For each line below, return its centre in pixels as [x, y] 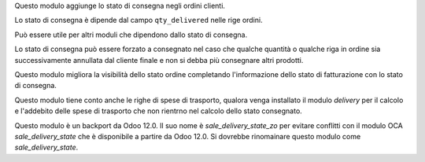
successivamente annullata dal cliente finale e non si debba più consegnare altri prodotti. [159, 60]
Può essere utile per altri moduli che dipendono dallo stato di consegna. [131, 35]
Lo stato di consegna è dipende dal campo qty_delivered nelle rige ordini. [139, 20]
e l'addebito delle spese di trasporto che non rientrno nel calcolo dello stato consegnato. [158, 111]
